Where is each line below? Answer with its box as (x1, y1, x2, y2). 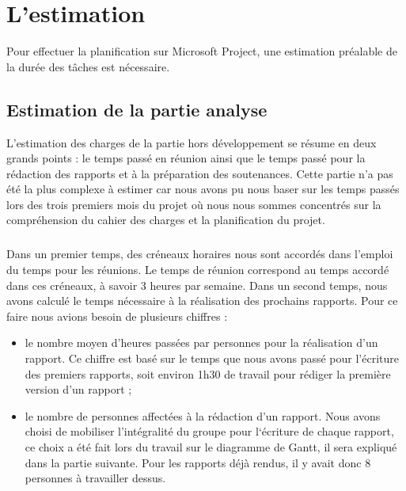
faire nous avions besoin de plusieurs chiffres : (6, 307, 228, 324)
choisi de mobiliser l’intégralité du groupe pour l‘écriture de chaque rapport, (25, 423, 394, 440)
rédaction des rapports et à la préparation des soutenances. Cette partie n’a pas (6, 165, 393, 181)
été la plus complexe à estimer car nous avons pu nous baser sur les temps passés (6, 181, 400, 197)
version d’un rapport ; (25, 381, 132, 398)
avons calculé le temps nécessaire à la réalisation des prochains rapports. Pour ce (6, 292, 398, 309)
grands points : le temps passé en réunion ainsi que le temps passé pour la (6, 150, 366, 166)
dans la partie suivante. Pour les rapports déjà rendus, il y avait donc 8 (25, 454, 371, 470)
